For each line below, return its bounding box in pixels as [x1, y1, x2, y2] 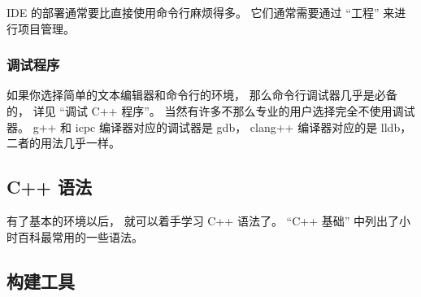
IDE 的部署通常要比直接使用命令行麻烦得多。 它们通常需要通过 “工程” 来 [7, 4, 395, 20]
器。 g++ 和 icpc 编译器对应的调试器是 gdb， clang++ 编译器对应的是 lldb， [7, 118, 412, 135]
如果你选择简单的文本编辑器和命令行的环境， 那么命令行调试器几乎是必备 [7, 86, 397, 103]
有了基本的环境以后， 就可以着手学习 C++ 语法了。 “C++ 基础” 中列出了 [7, 212, 399, 229]
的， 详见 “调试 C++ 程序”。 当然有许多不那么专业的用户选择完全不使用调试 [7, 103, 415, 119]
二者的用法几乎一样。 [7, 134, 120, 151]
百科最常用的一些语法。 [17, 228, 143, 245]
